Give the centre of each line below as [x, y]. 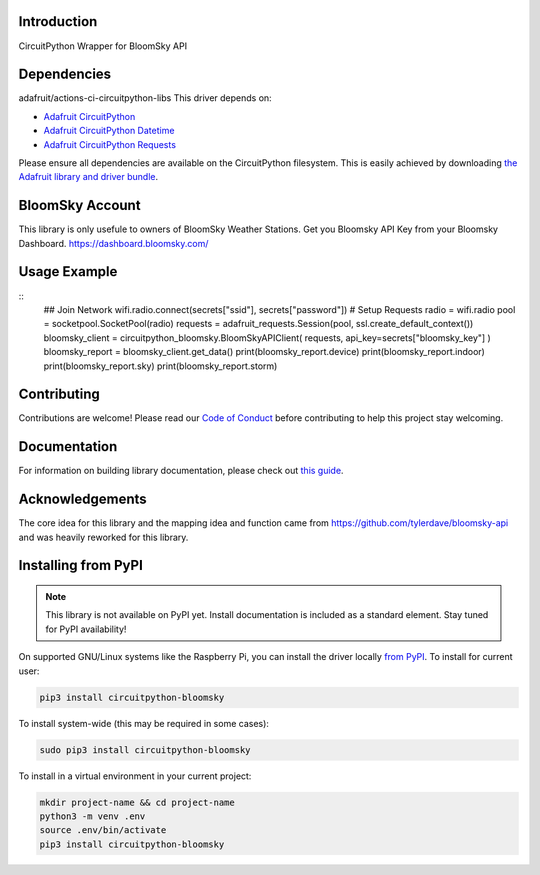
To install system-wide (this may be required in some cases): [144, 723]
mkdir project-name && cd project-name [137, 802]
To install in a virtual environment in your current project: [135, 776]
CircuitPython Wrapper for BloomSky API [103, 46]
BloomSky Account [79, 205]
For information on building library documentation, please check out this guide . [181, 471]
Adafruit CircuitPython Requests [110, 144]
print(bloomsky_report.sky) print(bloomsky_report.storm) [160, 366]
